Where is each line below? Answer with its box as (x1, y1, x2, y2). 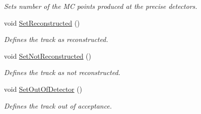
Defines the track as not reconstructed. (4, 67, 121, 77)
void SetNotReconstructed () (4, 50, 91, 61)
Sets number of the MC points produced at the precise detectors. (4, 1, 198, 11)
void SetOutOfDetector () (4, 83, 82, 94)
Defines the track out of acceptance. (4, 100, 112, 111)
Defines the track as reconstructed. (4, 34, 108, 44)
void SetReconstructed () (4, 17, 80, 28)
